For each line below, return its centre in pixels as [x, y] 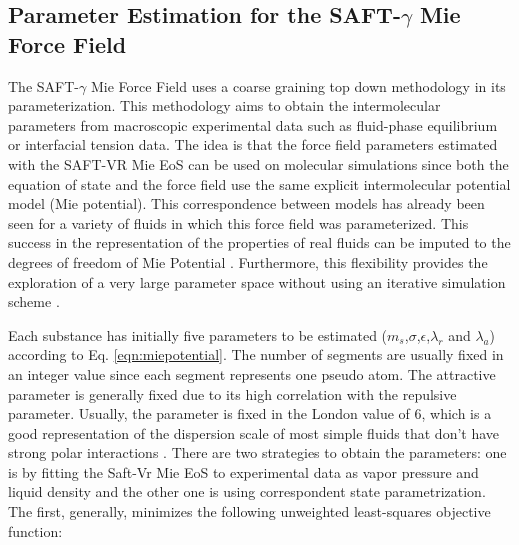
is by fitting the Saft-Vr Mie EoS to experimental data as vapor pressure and [243, 471]
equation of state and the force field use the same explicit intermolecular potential [259, 183]
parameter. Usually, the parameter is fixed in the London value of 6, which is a [250, 413]
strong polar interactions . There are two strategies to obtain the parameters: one [257, 452]
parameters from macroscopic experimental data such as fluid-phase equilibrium [253, 124]
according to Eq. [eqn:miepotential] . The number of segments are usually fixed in [256, 354]
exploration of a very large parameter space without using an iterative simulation [257, 281]
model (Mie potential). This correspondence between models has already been [246, 203]
